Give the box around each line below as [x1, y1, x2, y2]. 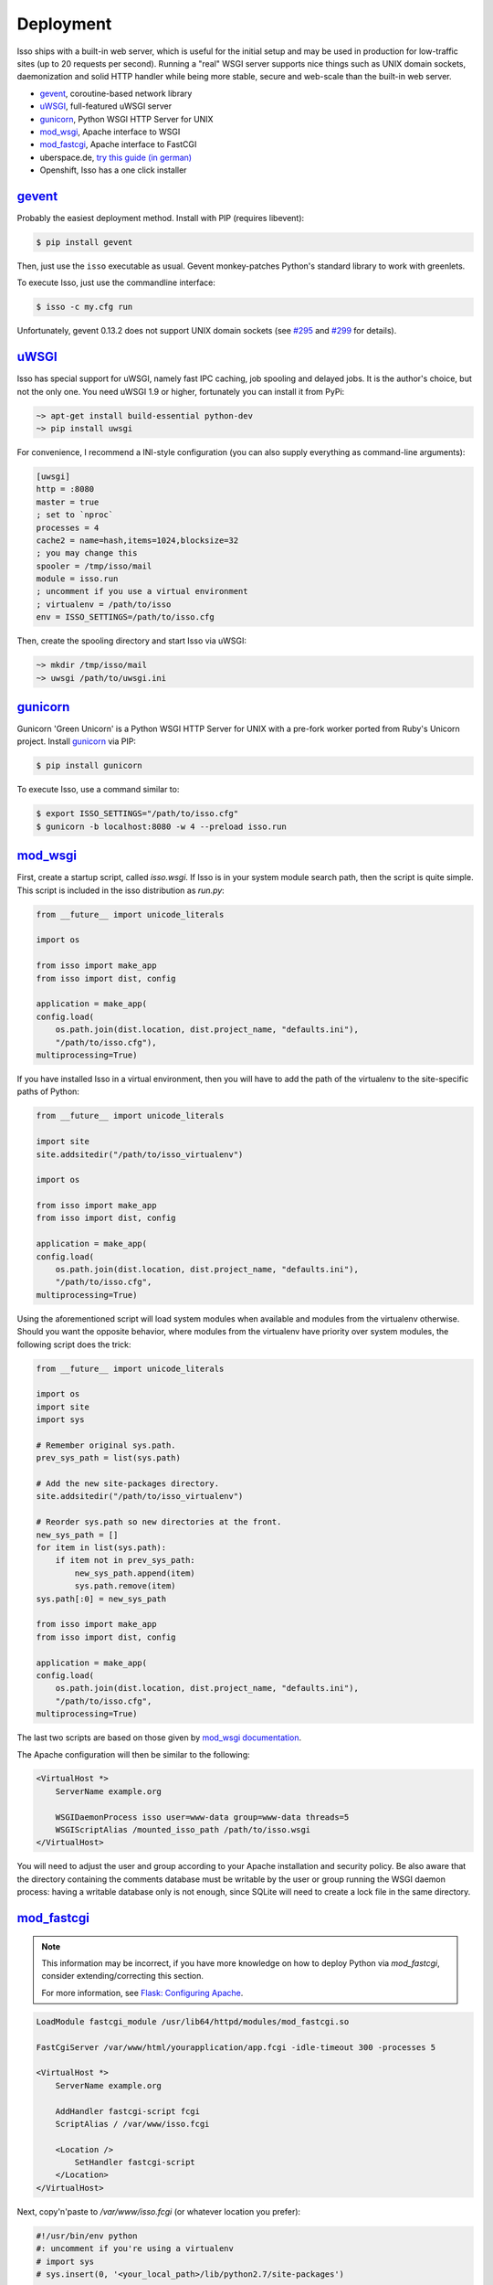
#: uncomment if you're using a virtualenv [36, 2244, 235, 2254]
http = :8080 [36, 484, 95, 494]
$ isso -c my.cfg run [36, 302, 133, 313]
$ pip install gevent [36, 237, 133, 247]
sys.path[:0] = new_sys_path [36, 1593, 167, 1604]
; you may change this [36, 548, 138, 558]
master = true [36, 496, 100, 507]
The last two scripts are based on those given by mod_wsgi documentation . [16, 1732, 301, 1743]
